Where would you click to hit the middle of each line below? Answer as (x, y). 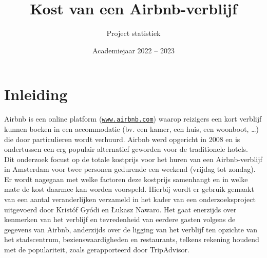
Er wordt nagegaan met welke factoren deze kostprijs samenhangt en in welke (126, 179)
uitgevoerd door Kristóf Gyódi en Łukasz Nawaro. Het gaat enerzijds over (120, 209)
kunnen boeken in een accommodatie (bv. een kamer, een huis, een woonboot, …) (131, 128)
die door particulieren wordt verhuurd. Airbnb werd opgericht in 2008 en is (122, 139)
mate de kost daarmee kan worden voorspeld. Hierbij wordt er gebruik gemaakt (129, 189)
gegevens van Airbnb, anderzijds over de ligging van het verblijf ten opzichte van (131, 229)
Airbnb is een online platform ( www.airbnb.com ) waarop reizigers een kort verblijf (133, 119)
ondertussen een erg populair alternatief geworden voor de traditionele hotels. (126, 149)
